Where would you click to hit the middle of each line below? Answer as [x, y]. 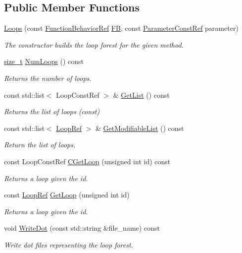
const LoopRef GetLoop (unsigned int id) [67, 195]
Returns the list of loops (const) [52, 111]
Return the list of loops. [40, 145]
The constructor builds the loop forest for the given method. [94, 44]
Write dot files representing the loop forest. [69, 244]
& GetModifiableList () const [140, 128]
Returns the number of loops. [48, 78]
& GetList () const [141, 95]
